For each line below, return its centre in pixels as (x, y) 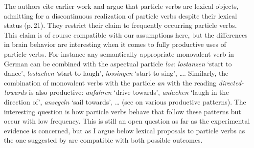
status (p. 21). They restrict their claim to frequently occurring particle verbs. (120, 25)
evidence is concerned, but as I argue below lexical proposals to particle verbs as (125, 130)
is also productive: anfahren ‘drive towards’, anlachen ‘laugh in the (129, 92)
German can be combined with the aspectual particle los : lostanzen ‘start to (118, 63)
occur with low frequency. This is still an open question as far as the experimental (127, 121)
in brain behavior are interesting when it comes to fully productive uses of (115, 44)
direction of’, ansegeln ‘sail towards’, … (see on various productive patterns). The (125, 101)
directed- (231, 82)
